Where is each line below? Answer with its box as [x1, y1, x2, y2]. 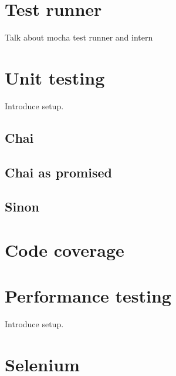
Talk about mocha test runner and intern [5, 31, 153, 43]
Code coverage [5, 237, 124, 261]
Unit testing [5, 65, 105, 89]
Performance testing [5, 284, 171, 308]
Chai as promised [5, 163, 112, 181]
